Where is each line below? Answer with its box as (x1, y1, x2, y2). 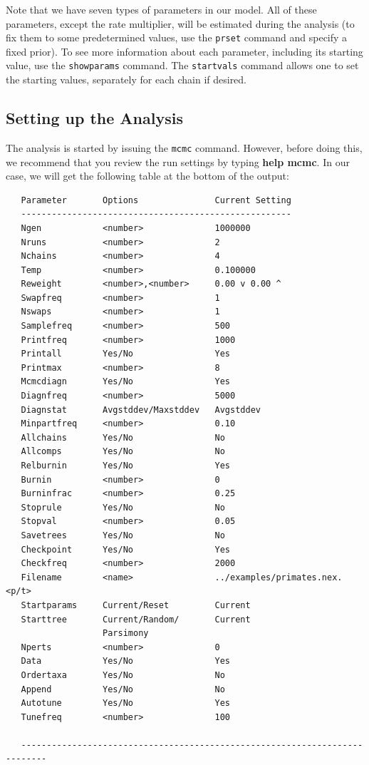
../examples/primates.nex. (214, 572, 343, 582)
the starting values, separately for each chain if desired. (6, 72, 247, 87)
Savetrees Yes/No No (21, 530, 225, 540)
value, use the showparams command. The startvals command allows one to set (6, 58, 359, 73)
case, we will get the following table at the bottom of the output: (6, 168, 289, 183)
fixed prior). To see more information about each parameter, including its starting (6, 43, 363, 58)
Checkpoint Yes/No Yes (21, 544, 230, 555)
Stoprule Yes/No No (21, 502, 225, 513)
